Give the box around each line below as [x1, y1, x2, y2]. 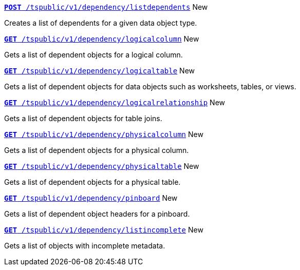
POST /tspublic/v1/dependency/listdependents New [4, 3, 208, 11]
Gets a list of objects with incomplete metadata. [4, 241, 165, 250]
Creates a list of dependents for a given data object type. [4, 18, 197, 27]
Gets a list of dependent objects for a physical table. [4, 178, 181, 186]
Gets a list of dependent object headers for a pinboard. [4, 209, 190, 218]
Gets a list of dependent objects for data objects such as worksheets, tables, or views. [4, 82, 296, 91]
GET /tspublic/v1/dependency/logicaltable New [4, 66, 195, 75]
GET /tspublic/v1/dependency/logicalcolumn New [4, 34, 199, 43]
